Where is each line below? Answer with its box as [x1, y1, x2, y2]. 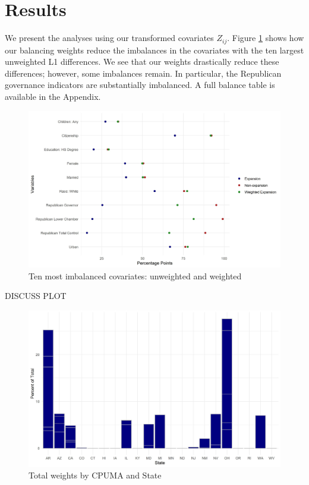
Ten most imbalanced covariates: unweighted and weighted [29, 269, 242, 282]
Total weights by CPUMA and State [29, 469, 162, 481]
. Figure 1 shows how [227, 32, 304, 44]
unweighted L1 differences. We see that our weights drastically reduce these [5, 55, 279, 68]
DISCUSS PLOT [5, 289, 67, 302]
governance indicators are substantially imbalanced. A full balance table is [5, 78, 275, 91]
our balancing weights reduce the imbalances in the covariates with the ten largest [5, 43, 304, 56]
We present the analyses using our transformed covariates [5, 32, 214, 44]
